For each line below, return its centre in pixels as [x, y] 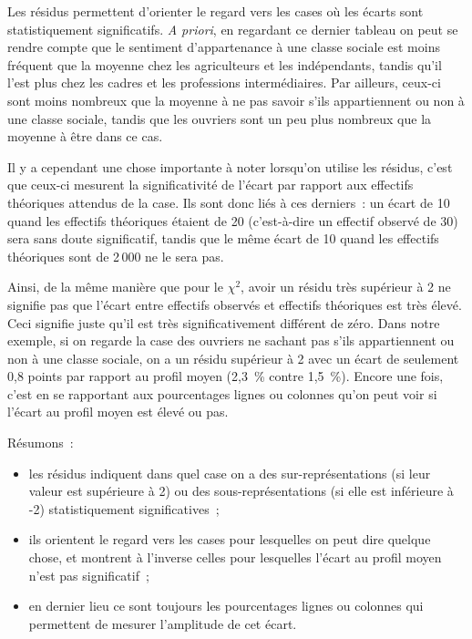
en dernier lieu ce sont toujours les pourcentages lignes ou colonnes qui [226, 606]
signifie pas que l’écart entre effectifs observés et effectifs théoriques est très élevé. [235, 304]
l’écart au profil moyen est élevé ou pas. [118, 412]
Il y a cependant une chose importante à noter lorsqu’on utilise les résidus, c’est [230, 166]
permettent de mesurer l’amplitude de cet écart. [163, 623]
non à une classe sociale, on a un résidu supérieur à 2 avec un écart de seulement [233, 358]
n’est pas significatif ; [89, 575]
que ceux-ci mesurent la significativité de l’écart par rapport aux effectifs [210, 185]
